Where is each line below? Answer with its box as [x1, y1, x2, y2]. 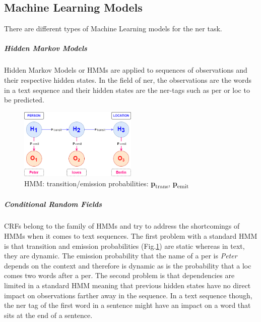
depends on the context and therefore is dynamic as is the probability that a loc [4, 260, 251, 271]
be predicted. [4, 94, 44, 105]
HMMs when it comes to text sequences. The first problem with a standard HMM [4, 230, 257, 241]
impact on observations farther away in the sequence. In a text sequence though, [4, 290, 252, 300]
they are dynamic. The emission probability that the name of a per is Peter [4, 250, 237, 261]
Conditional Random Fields [4, 199, 102, 209]
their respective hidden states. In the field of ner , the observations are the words [4, 74, 252, 85]
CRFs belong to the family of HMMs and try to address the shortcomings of [4, 221, 240, 231]
